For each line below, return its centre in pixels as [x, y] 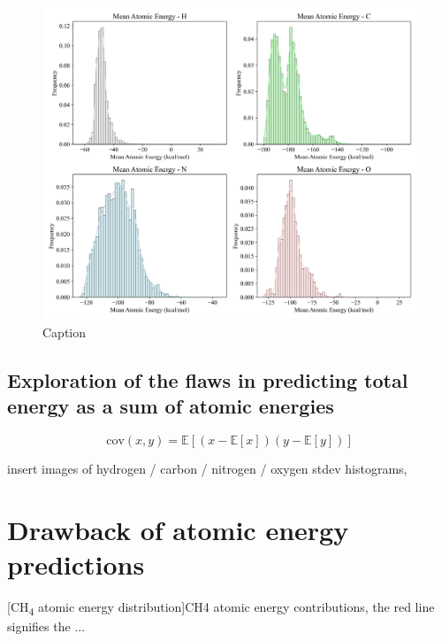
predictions [76, 564]
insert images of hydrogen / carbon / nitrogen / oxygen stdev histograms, [207, 468]
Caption [65, 332]
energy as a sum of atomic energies [171, 406]
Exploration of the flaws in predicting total [208, 379]
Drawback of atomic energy [178, 529]
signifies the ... [46, 626]
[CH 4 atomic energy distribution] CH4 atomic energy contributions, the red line [221, 607]
